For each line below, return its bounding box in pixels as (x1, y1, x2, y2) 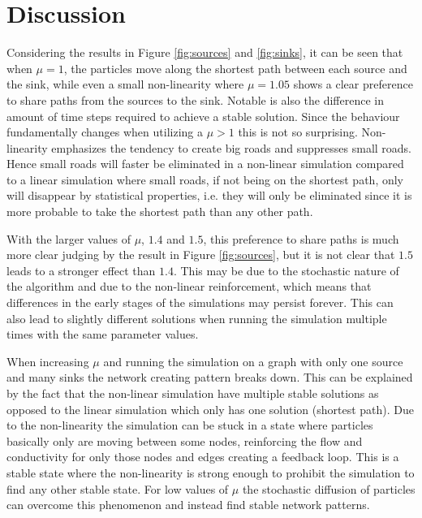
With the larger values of (6, 230, 131, 247)
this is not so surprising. (238, 123, 358, 140)
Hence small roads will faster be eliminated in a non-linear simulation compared (6, 155, 404, 172)
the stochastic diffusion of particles (242, 480, 416, 497)
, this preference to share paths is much (203, 230, 399, 247)
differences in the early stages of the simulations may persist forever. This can (6, 294, 394, 311)
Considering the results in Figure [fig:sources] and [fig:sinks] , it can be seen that (6, 44, 403, 61)
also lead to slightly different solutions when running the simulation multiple (6, 309, 387, 326)
